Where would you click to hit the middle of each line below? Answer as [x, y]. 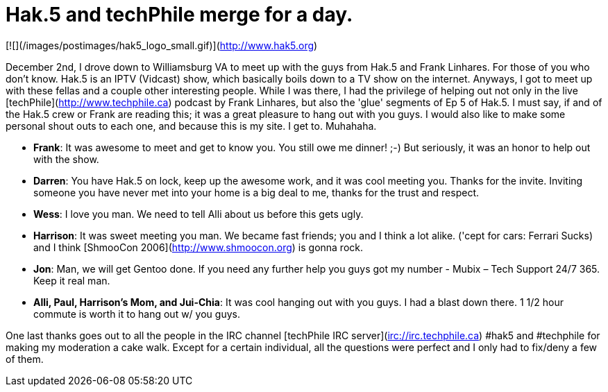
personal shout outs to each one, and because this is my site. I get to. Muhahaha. [191, 126]
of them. [25, 359]
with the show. [66, 159]
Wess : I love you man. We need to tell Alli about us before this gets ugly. [199, 214]
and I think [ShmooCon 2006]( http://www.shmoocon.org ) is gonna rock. [199, 247]
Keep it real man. [72, 280]
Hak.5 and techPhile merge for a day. [179, 15]
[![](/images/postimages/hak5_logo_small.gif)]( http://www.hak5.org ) [162, 45]
